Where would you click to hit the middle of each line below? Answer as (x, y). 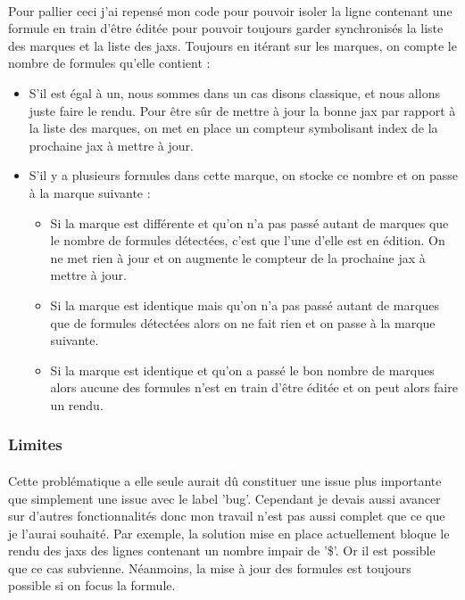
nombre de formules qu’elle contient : (109, 63)
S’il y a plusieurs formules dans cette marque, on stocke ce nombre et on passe (243, 175)
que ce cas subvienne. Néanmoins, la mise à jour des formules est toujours (210, 567)
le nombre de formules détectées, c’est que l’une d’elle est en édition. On (248, 240)
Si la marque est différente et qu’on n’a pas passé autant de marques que (249, 222)
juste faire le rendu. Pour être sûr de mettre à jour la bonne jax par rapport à (242, 110)
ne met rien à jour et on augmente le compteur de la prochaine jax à (238, 257)
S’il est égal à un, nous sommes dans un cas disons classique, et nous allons (234, 92)
